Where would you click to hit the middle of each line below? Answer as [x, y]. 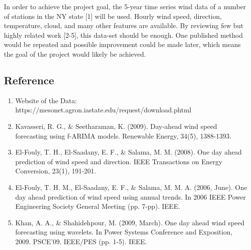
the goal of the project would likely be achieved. [75, 54]
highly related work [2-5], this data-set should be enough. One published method [123, 35]
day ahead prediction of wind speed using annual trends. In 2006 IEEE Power [131, 196]
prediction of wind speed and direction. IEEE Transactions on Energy [119, 161]
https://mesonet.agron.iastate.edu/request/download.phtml [103, 110]
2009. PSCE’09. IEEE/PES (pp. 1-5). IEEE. [81, 241]
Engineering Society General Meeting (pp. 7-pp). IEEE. [98, 206]
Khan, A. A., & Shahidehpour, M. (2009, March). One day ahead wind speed [130, 222]
